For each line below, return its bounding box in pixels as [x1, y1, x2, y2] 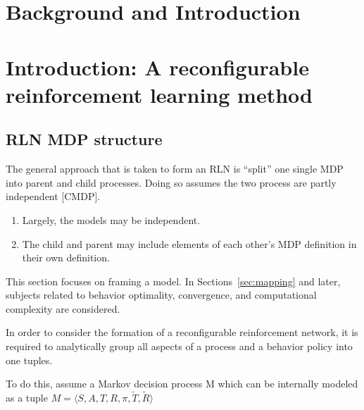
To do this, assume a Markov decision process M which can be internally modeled [6, 376, 358, 391]
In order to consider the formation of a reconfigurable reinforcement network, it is [6, 325, 358, 340]
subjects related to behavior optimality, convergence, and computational [6, 287, 317, 302]
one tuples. [6, 352, 53, 367]
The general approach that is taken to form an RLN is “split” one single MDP [6, 161, 344, 176]
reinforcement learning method [6, 80, 313, 108]
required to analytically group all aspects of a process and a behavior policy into [6, 339, 353, 354]
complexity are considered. [6, 301, 120, 316]
